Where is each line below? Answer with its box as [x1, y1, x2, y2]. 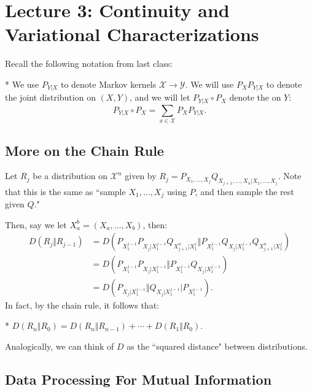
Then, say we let [5, 218, 67, 231]
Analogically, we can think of [5, 339, 114, 352]
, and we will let [130, 91, 190, 104]
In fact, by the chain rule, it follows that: [5, 298, 159, 311]
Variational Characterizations [5, 21, 259, 47]
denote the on [229, 91, 281, 104]
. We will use [185, 77, 234, 90]
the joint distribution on [5, 91, 96, 104]
